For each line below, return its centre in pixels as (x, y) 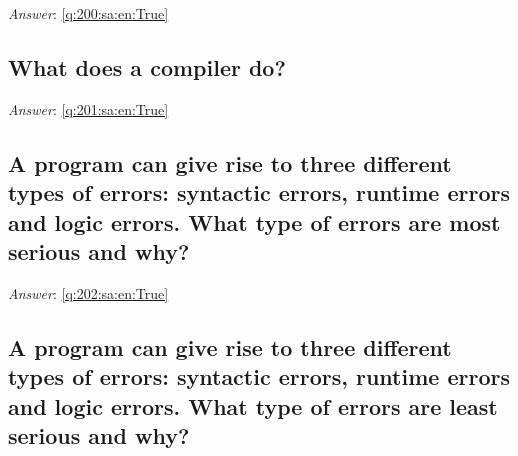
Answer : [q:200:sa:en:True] (88, 13)
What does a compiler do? (147, 66)
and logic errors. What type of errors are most (254, 221)
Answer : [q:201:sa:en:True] (88, 108)
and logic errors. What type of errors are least (253, 405)
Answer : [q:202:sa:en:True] (88, 292)
